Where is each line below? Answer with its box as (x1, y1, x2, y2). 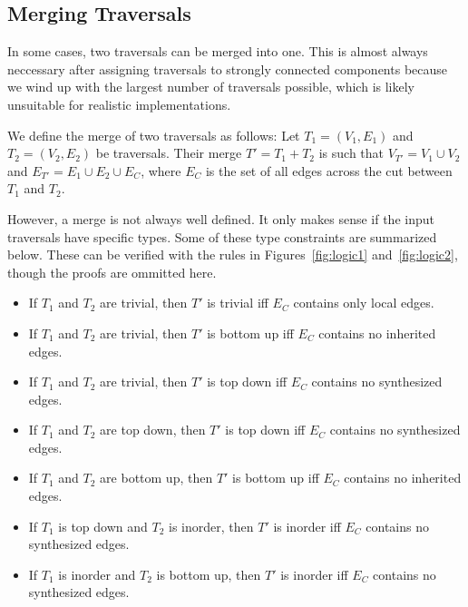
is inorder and (58, 564, 136, 583)
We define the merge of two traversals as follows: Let (7, 125, 300, 144)
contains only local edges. (293, 293, 434, 312)
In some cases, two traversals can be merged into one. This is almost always (7, 42, 428, 61)
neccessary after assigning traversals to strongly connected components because (7, 59, 447, 78)
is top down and (58, 516, 148, 535)
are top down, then (100, 420, 206, 439)
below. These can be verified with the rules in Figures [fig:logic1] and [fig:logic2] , (7, 245, 458, 264)
